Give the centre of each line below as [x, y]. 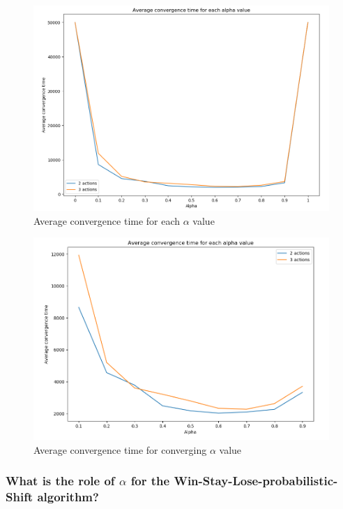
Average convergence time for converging [120, 449]
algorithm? [68, 497]
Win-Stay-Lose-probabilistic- [256, 481]
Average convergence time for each [107, 220]
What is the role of [60, 481]
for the [150, 481]
